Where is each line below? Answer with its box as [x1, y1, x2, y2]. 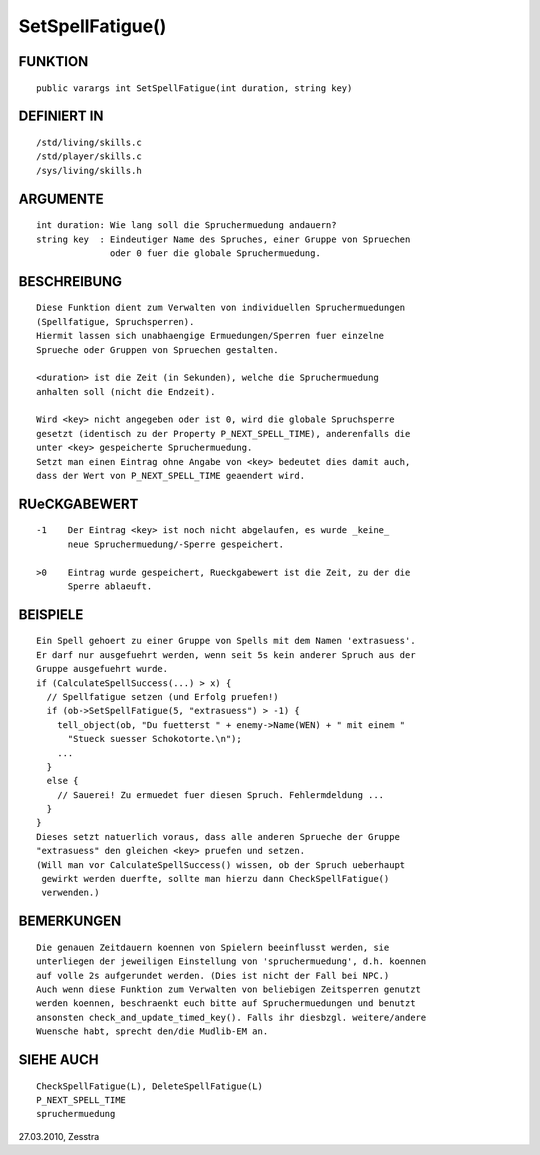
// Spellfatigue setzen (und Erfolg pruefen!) [46, 691, 279, 702]
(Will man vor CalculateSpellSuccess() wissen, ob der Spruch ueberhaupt [36, 859, 406, 870]
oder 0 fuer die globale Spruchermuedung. [110, 247, 322, 259]
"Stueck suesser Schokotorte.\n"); [67, 733, 242, 745]
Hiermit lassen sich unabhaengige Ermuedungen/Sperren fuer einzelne [36, 330, 385, 342]
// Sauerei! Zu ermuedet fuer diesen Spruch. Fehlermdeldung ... [56, 789, 385, 800]
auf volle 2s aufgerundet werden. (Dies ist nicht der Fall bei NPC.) [36, 970, 390, 981]
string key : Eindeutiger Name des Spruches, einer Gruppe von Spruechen [36, 233, 411, 245]
